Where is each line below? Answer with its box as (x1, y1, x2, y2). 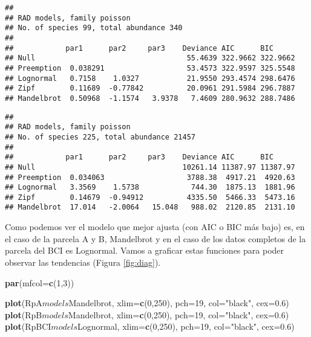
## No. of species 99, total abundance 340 (5, 24, 183, 33)
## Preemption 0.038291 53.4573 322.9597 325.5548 (5, 63, 295, 72)
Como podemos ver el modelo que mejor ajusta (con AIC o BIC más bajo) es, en (5, 220, 305, 233)
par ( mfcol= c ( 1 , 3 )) (5, 276, 74, 289)
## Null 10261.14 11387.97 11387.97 (5, 162, 295, 172)
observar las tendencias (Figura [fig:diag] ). (5, 255, 161, 268)
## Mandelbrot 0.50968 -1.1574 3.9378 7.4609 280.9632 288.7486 (5, 94, 295, 103)
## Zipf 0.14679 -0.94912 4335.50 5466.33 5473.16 (5, 193, 295, 202)
